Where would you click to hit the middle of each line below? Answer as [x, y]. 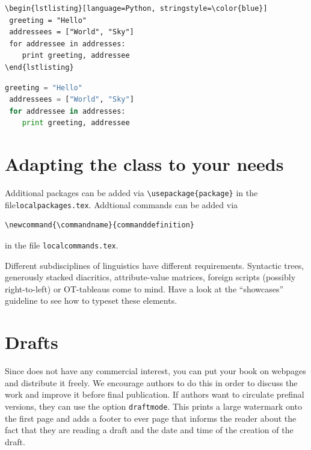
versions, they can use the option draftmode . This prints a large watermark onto [153, 406]
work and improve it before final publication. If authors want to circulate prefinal [155, 394]
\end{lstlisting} [39, 67]
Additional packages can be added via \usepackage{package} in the [131, 193]
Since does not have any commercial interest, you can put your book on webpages [155, 371]
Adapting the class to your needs [144, 164]
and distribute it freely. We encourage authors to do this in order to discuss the [151, 382]
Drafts [32, 342]
